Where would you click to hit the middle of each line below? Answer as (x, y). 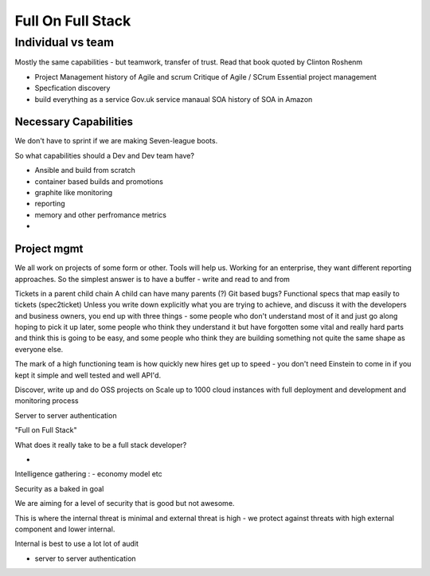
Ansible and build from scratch (85, 170)
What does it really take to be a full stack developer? (101, 445)
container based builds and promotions (99, 181)
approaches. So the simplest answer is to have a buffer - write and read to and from (152, 279)
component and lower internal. (65, 529)
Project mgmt (49, 249)
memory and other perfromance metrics (101, 214)
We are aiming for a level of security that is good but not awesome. (125, 504)
